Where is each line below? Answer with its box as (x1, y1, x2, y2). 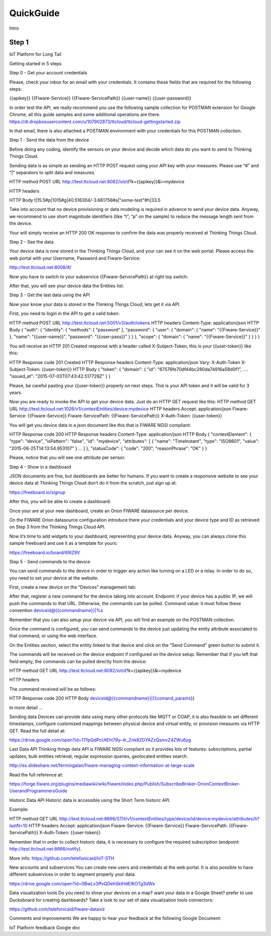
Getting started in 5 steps (9, 60, 62, 66)
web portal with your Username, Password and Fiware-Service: (9, 255, 141, 261)
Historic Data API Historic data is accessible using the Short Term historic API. (9, 797, 171, 803)
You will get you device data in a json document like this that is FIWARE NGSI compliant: (9, 422, 191, 428)
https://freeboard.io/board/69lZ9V (9, 549, 80, 555)
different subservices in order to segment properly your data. (9, 871, 136, 877)
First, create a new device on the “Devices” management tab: (9, 584, 137, 590)
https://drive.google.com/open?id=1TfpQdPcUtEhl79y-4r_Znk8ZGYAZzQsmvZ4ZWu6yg (9, 737, 191, 743)
